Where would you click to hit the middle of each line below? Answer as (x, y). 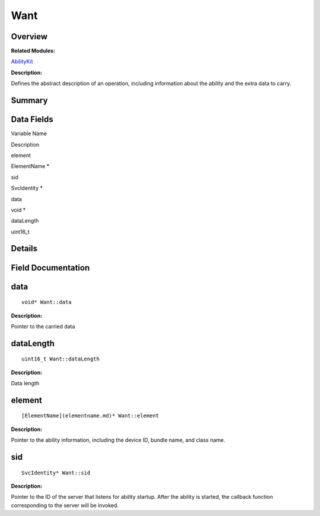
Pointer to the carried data (43, 326)
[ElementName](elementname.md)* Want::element (90, 416)
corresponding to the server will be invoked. (65, 505)
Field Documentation (50, 268)
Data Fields (32, 120)
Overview (29, 37)
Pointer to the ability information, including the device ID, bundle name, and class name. (118, 440)
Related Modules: (33, 51)
